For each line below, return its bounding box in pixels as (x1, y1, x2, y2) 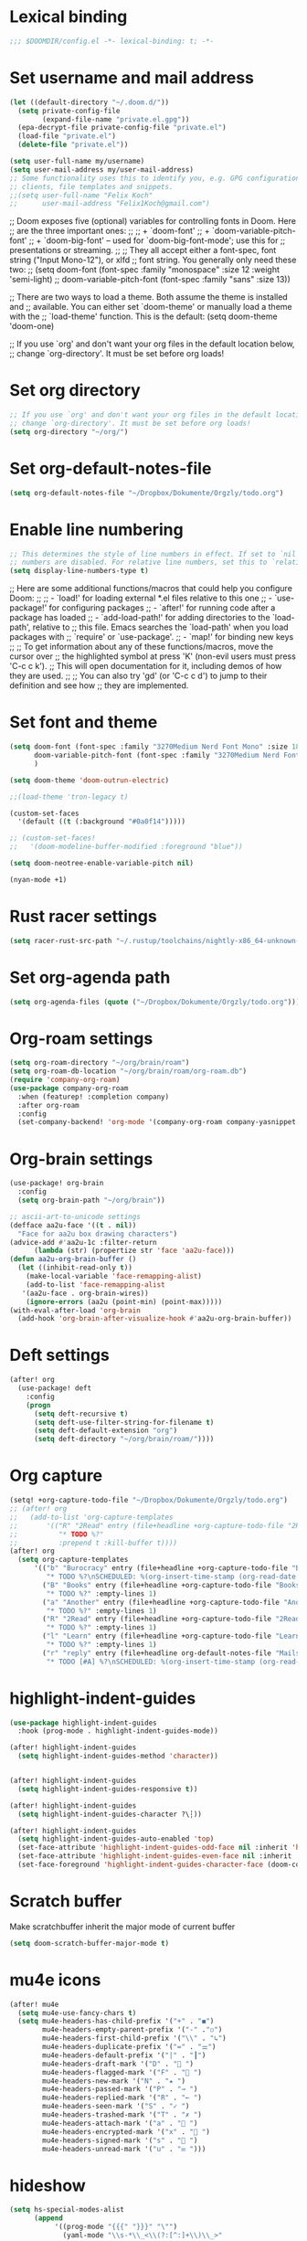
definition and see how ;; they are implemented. (9, 680, 189, 691)
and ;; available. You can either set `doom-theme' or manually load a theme (9, 302, 292, 313)
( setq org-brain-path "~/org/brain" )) (17, 1195, 166, 1205)
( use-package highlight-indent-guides (9, 1718, 157, 1727)
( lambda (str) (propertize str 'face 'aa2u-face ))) (33, 1246, 235, 1256)
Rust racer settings (9, 906, 157, 927)
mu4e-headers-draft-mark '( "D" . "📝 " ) (42, 2059, 195, 2068)
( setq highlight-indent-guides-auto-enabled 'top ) (17, 1834, 215, 1843)
